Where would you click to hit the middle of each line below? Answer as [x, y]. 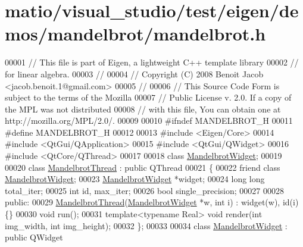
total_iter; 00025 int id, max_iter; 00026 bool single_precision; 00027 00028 [144, 190]
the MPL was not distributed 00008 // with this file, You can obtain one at [143, 109]
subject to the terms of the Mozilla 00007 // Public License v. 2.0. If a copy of [148, 97]
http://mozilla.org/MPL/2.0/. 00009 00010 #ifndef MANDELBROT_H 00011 [149, 121]
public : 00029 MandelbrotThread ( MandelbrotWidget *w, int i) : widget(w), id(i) [152, 202]
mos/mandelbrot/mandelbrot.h [135, 34]
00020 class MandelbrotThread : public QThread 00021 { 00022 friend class [143, 167]
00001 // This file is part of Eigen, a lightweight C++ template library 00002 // [152, 62]
